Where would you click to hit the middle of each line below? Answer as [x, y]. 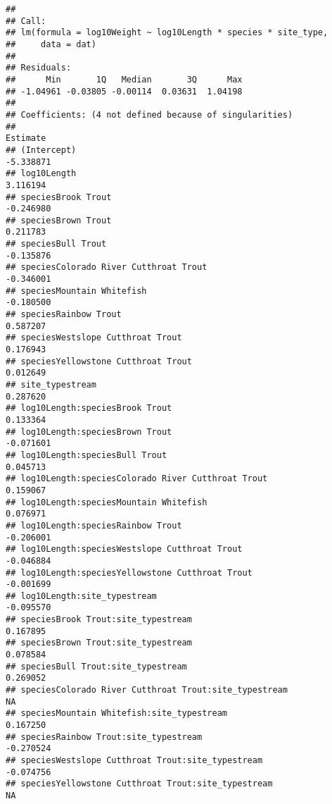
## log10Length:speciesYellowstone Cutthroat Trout [129, 573]
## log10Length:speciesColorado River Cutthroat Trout [137, 479]
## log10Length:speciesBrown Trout [89, 432]
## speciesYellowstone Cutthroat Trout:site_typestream [139, 784]
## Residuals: [39, 68]
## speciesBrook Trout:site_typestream [99, 620]
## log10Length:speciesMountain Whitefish [107, 502]
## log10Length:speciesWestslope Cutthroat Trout [124, 549]
